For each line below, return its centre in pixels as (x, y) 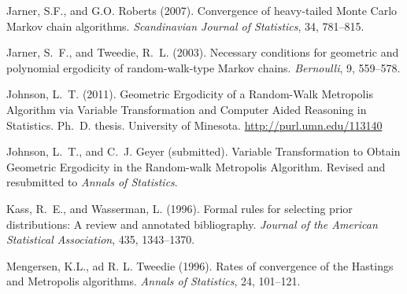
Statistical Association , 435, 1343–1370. (101, 239)
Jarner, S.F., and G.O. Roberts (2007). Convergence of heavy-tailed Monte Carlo (202, 10)
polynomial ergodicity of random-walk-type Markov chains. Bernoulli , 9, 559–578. (203, 67)
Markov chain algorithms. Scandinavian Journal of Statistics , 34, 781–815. (185, 26)
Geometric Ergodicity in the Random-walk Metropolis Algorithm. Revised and (196, 166)
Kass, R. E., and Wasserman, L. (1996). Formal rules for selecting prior (179, 208)
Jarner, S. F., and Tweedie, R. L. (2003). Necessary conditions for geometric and (203, 52)
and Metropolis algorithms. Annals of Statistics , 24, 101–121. (154, 281)
